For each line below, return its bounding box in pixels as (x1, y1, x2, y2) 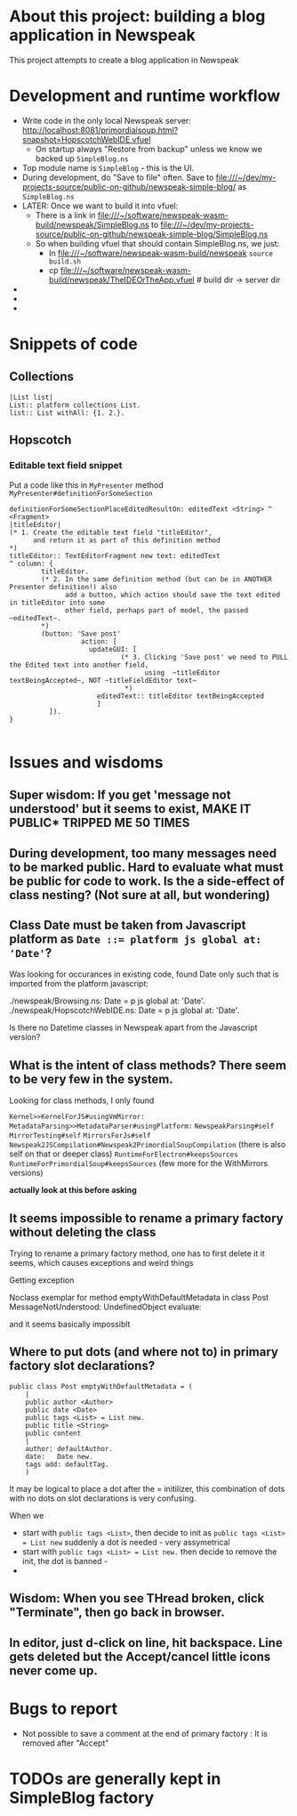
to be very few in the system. (9, 1071, 173, 1087)
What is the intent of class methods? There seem (9, 1058, 287, 1073)
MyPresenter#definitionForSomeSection (9, 489, 153, 498)
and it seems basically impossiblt (9, 1318, 131, 1329)
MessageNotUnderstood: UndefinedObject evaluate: (9, 1301, 202, 1312)
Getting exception (9, 1275, 75, 1285)
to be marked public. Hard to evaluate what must (9, 859, 284, 874)
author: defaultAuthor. (25, 1444, 114, 1453)
